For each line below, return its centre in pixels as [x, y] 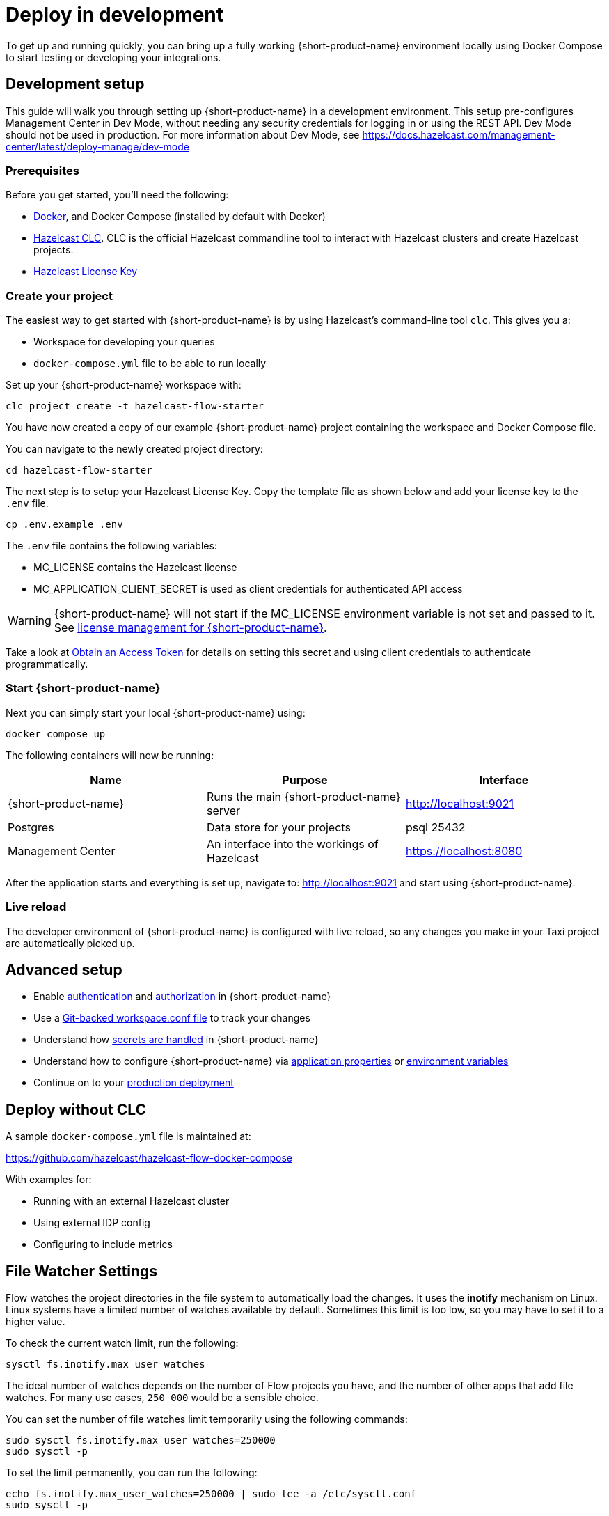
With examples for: [49, 1180]
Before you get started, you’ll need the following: [117, 195]
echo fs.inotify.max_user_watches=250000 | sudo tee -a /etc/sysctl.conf [211, 1494]
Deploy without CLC [76, 1109]
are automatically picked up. [70, 943]
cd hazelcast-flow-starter [79, 470]
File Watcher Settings [82, 1271]
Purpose [305, 780]
